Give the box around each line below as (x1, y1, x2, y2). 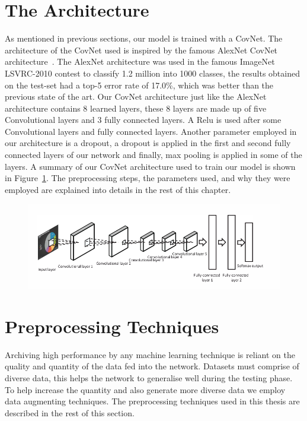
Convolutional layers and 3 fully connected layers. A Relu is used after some (5, 113, 282, 126)
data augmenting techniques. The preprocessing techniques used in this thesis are (5, 395, 300, 407)
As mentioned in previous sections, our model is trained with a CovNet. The (5, 32, 283, 45)
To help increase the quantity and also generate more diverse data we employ (5, 383, 286, 395)
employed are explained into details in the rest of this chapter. (5, 183, 231, 195)
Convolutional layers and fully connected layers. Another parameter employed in (5, 125, 297, 137)
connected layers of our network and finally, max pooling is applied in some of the (5, 148, 302, 161)
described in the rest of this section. (5, 406, 135, 419)
